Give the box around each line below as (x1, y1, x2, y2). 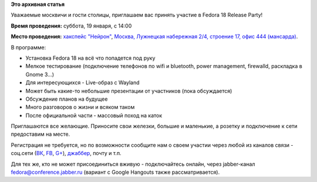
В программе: (11, 44, 46, 51)
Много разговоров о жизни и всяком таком (25, 104, 135, 111)
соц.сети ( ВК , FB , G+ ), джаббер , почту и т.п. (11, 150, 122, 157)
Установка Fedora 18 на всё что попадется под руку (25, 54, 156, 61)
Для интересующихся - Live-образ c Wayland (25, 79, 140, 86)
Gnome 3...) (25, 71, 55, 78)
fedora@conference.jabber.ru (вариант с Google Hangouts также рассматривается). (11, 169, 220, 176)
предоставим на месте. (11, 131, 70, 138)
